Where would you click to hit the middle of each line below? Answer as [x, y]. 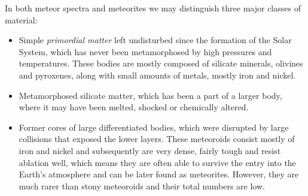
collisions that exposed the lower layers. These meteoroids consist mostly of [157, 139]
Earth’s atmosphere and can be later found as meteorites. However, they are [159, 174]
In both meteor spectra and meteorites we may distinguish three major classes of [153, 8]
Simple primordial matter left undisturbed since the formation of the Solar [155, 40]
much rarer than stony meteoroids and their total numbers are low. [142, 186]
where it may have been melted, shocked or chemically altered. [134, 107]
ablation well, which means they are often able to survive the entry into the [157, 162]
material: [21, 19]
